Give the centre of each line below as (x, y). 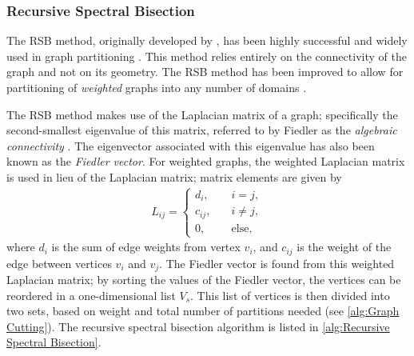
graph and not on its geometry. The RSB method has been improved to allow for (205, 72)
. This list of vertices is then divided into (290, 295)
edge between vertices (59, 263)
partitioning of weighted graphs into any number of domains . (157, 87)
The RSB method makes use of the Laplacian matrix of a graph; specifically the (202, 114)
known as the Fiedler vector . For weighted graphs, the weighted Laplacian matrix (206, 161)
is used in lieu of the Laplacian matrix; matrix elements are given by (174, 176)
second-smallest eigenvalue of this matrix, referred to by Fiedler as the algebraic (202, 130)
